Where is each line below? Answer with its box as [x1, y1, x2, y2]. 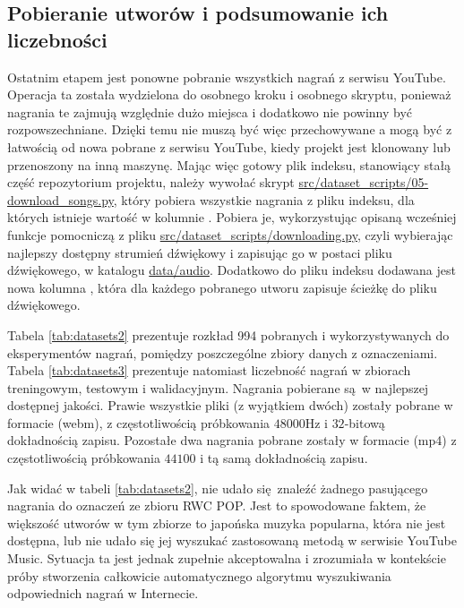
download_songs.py [7, 190, 114, 209]
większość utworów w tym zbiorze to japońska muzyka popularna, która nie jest [7, 513, 446, 532]
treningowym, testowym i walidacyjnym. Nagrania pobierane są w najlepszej [7, 378, 429, 397]
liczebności [7, 25, 107, 53]
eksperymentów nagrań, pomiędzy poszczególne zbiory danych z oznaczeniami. [7, 343, 438, 362]
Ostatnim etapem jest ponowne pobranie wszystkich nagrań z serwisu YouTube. [7, 67, 446, 86]
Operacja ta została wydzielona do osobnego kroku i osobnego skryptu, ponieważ [7, 85, 451, 104]
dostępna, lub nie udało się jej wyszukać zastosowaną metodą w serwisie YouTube [7, 531, 457, 550]
